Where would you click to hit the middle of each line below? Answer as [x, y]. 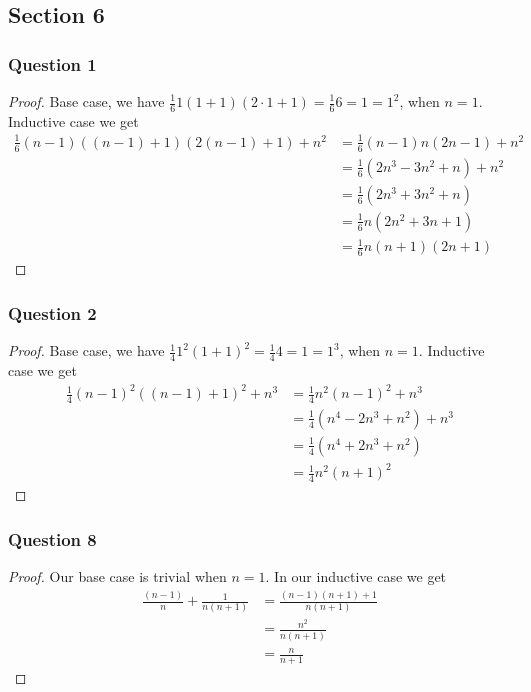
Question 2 [52, 312]
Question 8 [52, 538]
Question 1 [52, 63]
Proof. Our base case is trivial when [117, 576]
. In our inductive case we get [356, 576]
